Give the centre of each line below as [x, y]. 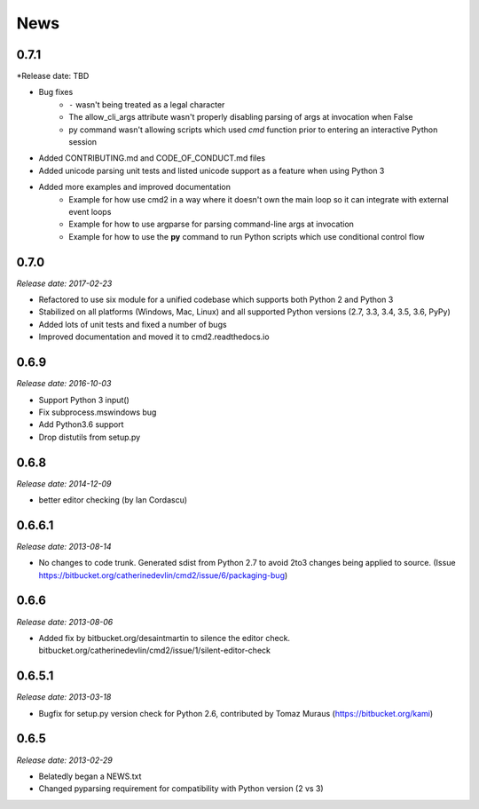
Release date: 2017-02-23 [64, 283]
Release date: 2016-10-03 [64, 384]
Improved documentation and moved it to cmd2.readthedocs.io [154, 337]
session [83, 142]
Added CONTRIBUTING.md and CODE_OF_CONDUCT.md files [152, 158]
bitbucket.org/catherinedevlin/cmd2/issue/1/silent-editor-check [154, 650]
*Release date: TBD [53, 76]
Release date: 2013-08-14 [64, 546]
